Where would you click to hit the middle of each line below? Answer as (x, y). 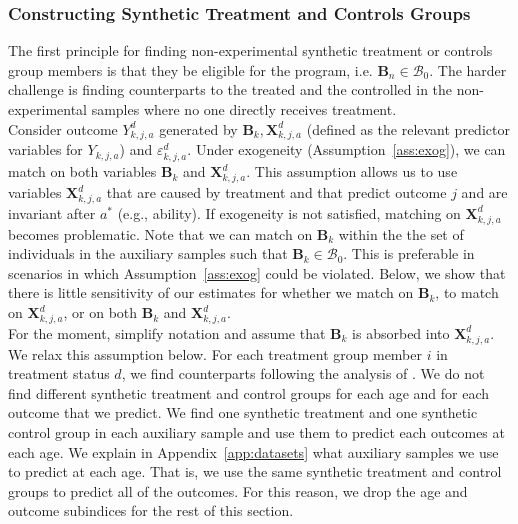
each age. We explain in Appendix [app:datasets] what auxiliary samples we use (253, 451)
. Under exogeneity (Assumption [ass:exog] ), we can (346, 149)
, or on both (100, 312)
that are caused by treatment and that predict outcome (276, 192)
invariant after (52, 212)
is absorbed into (401, 332)
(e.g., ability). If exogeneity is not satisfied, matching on (289, 212)
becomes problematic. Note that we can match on (160, 233)
